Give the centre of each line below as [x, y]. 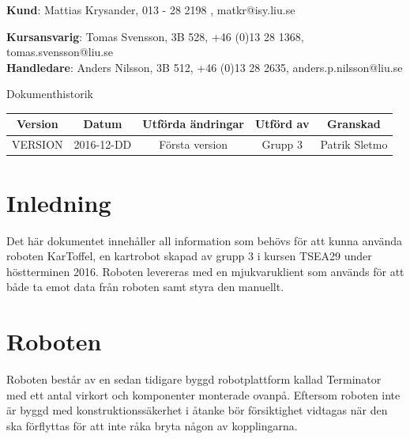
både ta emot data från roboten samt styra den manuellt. [145, 287]
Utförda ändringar [193, 124]
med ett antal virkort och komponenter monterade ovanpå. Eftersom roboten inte [203, 394]
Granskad [354, 124]
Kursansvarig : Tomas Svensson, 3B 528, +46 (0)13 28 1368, [155, 36]
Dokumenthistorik [50, 94]
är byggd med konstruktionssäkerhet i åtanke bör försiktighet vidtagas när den [197, 410]
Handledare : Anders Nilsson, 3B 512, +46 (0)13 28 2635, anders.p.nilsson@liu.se [205, 67]
